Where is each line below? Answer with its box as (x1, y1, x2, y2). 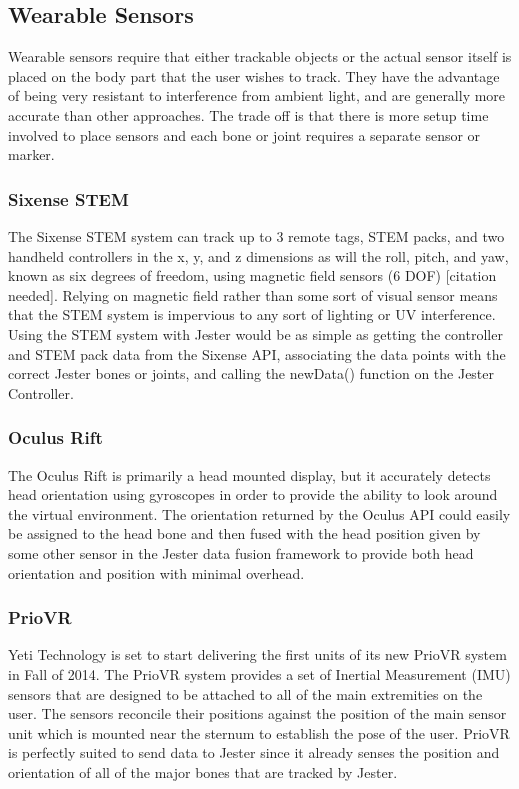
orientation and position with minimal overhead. (8, 562, 305, 583)
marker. (8, 144, 55, 165)
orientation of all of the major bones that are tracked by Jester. (8, 761, 398, 782)
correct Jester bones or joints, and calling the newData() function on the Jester (8, 363, 495, 384)
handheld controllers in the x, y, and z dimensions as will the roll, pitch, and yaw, (8, 245, 509, 266)
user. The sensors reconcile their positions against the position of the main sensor (8, 703, 507, 724)
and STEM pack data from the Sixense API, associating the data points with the (8, 343, 506, 364)
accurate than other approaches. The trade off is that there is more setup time (8, 104, 489, 125)
